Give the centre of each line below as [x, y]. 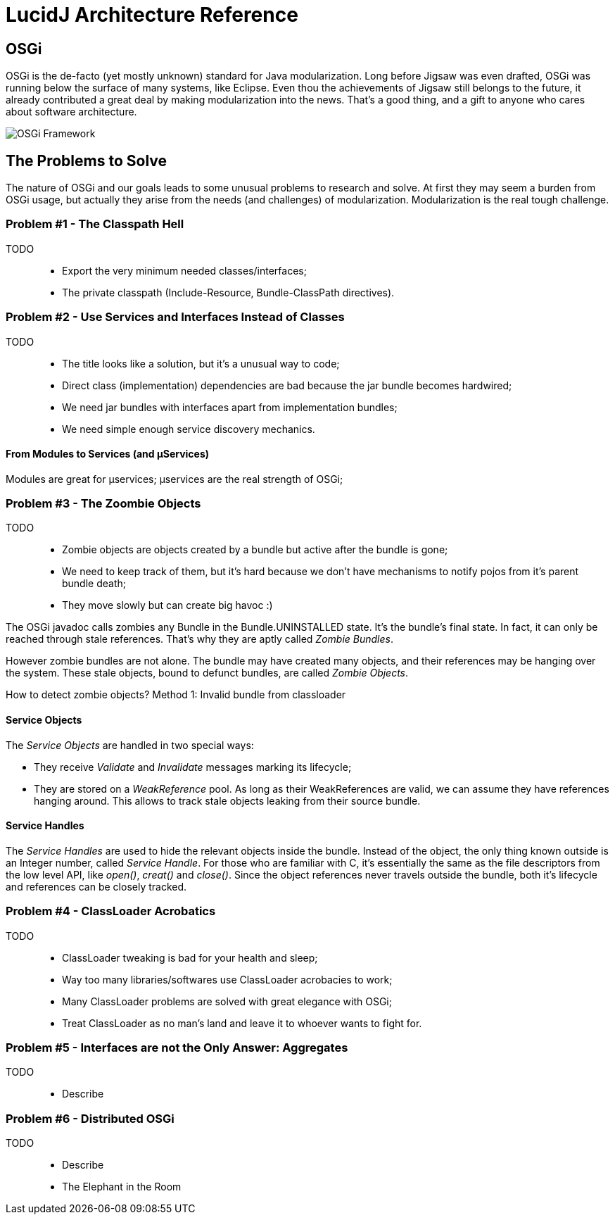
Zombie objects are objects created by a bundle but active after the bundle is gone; [255, 550]
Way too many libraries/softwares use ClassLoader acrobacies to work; [227, 979]
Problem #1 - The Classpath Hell [95, 224]
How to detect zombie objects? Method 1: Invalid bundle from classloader [176, 695]
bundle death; [94, 584]
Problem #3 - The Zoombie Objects [103, 504]
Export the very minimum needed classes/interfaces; [184, 270]
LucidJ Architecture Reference [152, 15]
